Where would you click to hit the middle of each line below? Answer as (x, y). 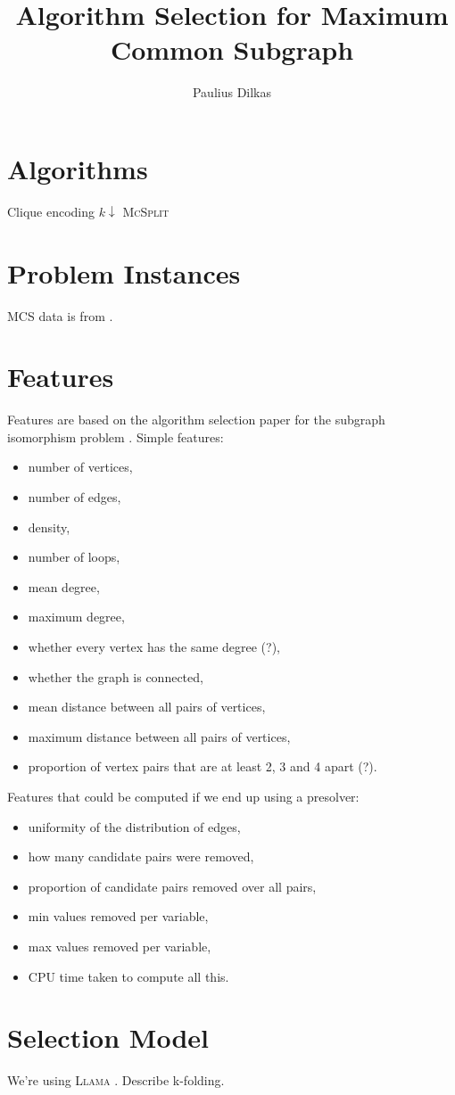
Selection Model (108, 1037)
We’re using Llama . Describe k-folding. (116, 1080)
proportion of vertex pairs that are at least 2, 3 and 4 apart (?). (203, 766)
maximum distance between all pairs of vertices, (159, 736)
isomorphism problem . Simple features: (116, 436)
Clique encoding (51, 211)
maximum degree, (76, 617)
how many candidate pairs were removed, (141, 856)
